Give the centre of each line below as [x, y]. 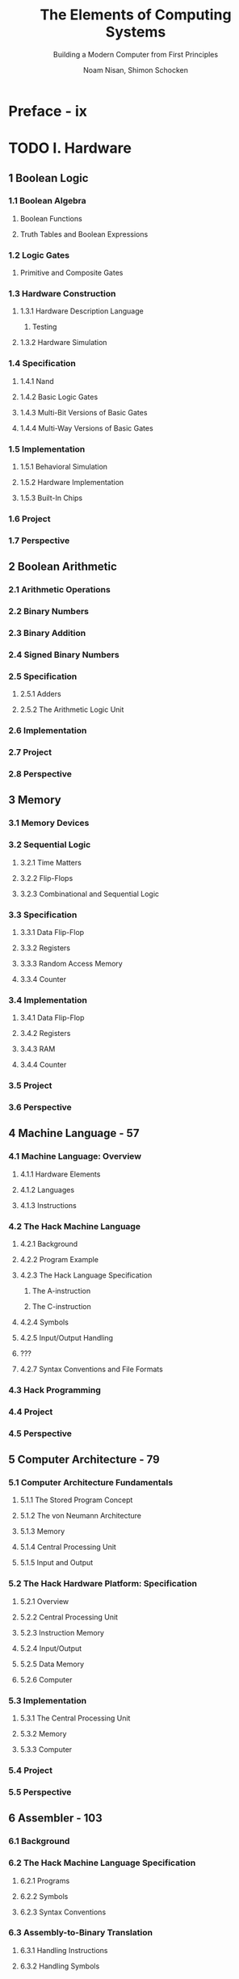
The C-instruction [61, 1307]
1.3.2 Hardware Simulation [63, 343]
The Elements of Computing [136, 15]
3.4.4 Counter [43, 1065]
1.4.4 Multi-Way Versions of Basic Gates [86, 428]
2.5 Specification [43, 676]
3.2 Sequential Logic [50, 844]
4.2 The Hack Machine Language [75, 1226]
